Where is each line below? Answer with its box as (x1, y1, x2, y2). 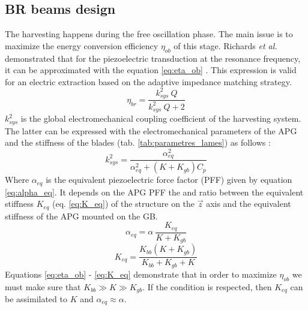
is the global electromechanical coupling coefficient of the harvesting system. (20, 112, 301, 125)
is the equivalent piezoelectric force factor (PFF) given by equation (46, 173, 292, 186)
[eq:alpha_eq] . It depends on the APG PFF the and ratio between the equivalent (5, 185, 304, 198)
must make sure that (5, 280, 81, 293)
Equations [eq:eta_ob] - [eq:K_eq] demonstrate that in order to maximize (5, 267, 277, 280)
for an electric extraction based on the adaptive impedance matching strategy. (5, 75, 292, 88)
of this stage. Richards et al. (174, 39, 277, 52)
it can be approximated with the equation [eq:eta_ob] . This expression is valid (5, 64, 297, 76)
